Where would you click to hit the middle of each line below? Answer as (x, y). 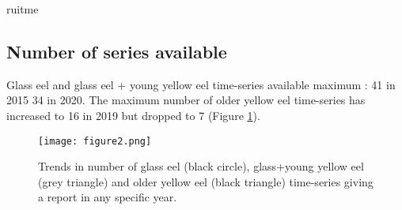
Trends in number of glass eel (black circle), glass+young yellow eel (201, 166)
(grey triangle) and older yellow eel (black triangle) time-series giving (206, 181)
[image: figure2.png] (95, 141)
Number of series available (117, 51)
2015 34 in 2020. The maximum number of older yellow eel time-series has (186, 100)
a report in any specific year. (108, 197)
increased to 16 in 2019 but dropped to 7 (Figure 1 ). (133, 115)
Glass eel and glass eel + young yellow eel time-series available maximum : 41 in (201, 84)
